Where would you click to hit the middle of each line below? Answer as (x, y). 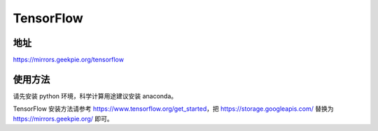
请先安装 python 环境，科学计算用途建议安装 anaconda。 (95, 96)
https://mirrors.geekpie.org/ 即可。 (63, 118)
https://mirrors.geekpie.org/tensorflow (68, 60)
